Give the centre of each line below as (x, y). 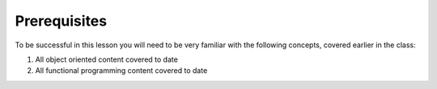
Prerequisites (61, 21)
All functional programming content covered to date (121, 71)
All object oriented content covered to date (106, 59)
